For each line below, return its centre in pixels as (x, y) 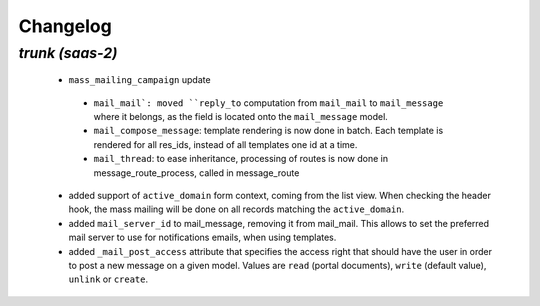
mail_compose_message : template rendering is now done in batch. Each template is (268, 131)
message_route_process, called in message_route (196, 172)
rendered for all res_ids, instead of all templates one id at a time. (225, 144)
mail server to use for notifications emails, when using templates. (202, 237)
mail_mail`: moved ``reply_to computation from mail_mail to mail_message (268, 102)
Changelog (65, 26)
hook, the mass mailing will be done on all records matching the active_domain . (236, 209)
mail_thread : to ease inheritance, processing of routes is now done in (241, 159)
